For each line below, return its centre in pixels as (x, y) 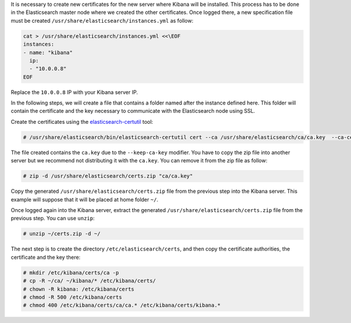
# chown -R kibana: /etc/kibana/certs (79, 289)
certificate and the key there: (46, 257)
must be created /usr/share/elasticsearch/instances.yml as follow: (102, 20)
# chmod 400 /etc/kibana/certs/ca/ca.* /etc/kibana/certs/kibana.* (122, 305)
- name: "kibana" (48, 52)
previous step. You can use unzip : (53, 218)
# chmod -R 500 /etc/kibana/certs (73, 297)
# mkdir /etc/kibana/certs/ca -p (71, 272)
